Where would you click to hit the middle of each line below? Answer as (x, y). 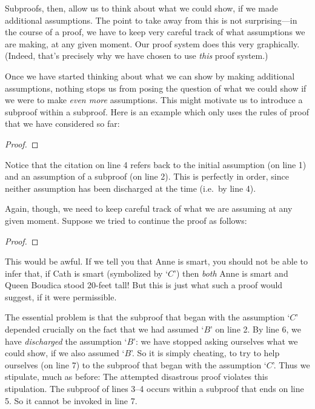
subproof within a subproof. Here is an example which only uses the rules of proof (157, 111)
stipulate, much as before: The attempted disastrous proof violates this (137, 377)
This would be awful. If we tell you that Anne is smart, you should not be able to (157, 261)
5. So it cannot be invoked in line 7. (71, 400)
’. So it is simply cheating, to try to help (205, 353)
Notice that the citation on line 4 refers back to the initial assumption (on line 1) (156, 164)
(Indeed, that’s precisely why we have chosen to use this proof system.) (137, 56)
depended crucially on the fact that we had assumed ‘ (104, 329)
